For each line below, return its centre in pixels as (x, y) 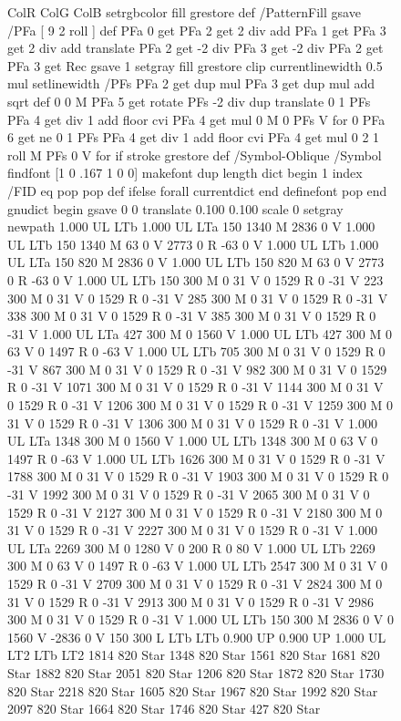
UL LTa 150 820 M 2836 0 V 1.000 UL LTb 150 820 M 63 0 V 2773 (196, 262)
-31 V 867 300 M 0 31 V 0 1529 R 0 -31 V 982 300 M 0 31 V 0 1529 (197, 369)
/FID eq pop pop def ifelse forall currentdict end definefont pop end (197, 190)
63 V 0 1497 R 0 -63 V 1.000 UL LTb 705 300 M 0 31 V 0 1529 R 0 (196, 351)
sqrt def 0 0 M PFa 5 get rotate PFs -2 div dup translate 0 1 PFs (189, 101)
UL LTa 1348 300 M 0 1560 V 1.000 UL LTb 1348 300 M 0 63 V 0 (193, 441)
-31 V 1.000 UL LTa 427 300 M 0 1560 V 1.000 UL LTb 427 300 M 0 (200, 333)
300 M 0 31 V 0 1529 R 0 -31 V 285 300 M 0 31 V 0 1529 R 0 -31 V (198, 298)
